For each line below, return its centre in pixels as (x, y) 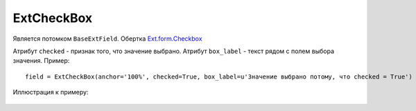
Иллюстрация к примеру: (51, 92)
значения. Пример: (41, 61)
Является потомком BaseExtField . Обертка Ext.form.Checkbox (107, 39)
